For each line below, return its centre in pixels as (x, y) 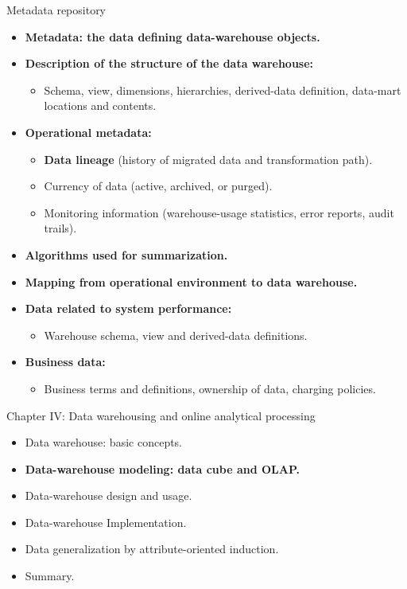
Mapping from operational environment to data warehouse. (191, 281)
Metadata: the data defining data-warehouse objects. (172, 36)
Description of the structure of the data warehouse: (169, 63)
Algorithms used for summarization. (126, 254)
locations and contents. (100, 105)
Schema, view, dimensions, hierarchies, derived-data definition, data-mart (223, 90)
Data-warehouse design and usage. (109, 495)
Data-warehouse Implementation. (106, 522)
